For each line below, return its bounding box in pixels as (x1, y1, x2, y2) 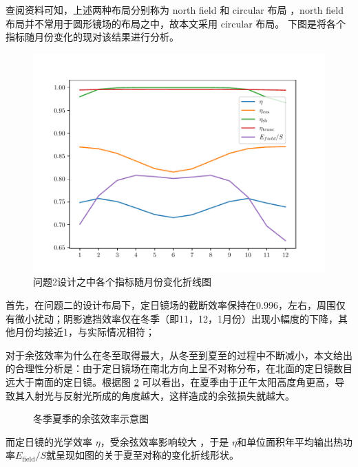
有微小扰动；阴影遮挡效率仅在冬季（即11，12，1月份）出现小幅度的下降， (6, 311, 338, 325)
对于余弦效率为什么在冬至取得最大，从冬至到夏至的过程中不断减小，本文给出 (6, 347, 352, 362)
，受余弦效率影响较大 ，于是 (100, 434, 229, 448)
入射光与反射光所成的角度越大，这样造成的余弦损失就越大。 (24, 388, 295, 402)
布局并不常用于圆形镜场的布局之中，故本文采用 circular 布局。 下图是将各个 (6, 16, 346, 30)
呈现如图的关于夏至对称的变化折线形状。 (55, 448, 239, 462)
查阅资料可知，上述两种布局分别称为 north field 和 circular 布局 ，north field (6, 3, 344, 17)
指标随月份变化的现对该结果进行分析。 (6, 30, 179, 44)
